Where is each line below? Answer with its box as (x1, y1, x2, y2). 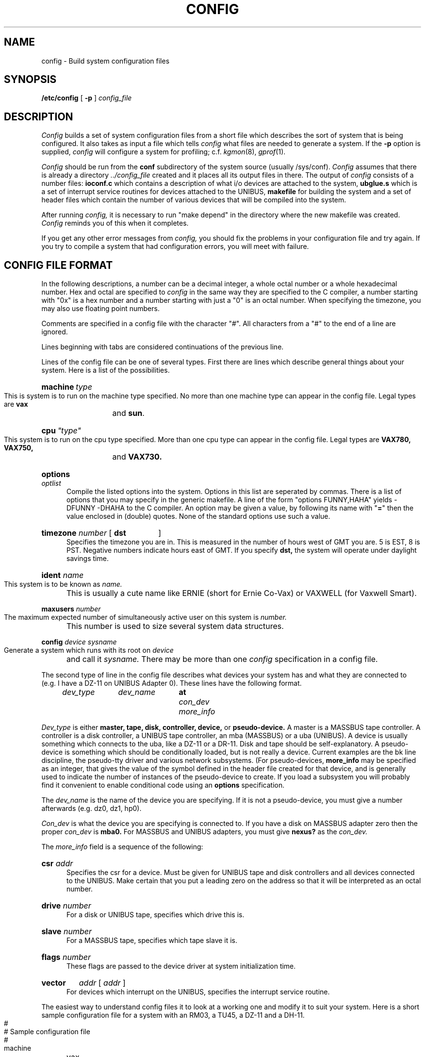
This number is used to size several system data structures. (66, 621, 284, 631)
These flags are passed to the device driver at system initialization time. (66, 962, 296, 971)
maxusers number (41, 605, 101, 613)
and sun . (112, 408, 145, 418)
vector (41, 978, 66, 988)
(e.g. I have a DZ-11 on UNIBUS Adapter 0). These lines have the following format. (41, 679, 302, 688)
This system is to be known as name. (4, 580, 122, 589)
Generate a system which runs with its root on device (4, 646, 174, 655)
